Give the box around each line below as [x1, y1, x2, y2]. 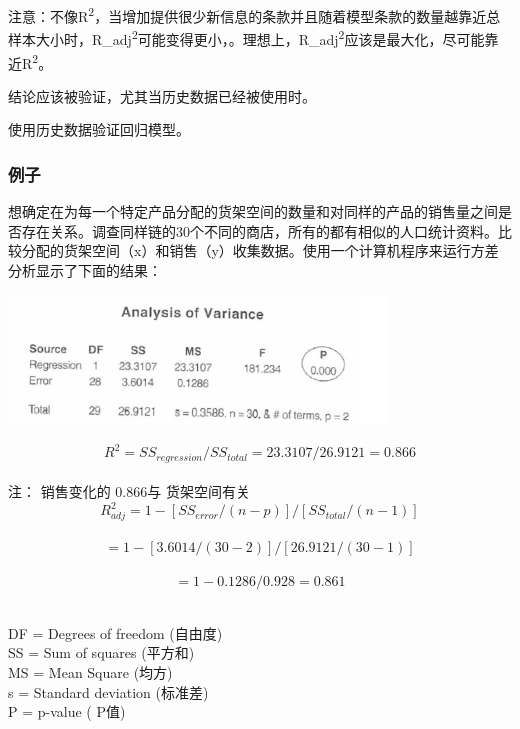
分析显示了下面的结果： [8, 259, 162, 280]
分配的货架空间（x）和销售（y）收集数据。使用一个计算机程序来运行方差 [21, 240, 499, 261]
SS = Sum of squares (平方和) [8, 642, 195, 663]
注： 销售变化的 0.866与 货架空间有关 [8, 481, 250, 502]
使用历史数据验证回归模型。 [8, 119, 190, 140]
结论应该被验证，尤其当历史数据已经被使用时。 [8, 85, 316, 106]
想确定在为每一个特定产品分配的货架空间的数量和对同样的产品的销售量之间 [8, 201, 498, 222]
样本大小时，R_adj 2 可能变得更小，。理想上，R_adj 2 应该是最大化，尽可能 [8, 26, 485, 49]
